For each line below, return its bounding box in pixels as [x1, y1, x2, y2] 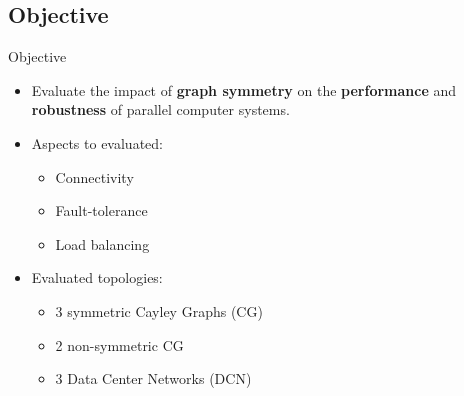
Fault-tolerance [55, 200, 148, 221]
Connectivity [55, 166, 134, 187]
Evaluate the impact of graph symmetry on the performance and [31, 79, 457, 100]
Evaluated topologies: [31, 267, 163, 288]
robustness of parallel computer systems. [31, 99, 290, 120]
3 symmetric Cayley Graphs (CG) [55, 300, 263, 321]
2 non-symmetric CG [55, 334, 184, 355]
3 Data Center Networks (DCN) [55, 368, 252, 389]
